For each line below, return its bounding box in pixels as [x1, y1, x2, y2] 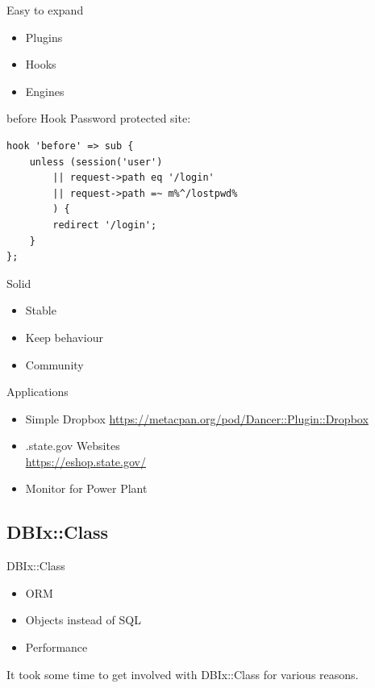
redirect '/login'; [52, 219, 157, 231]
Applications [6, 383, 69, 400]
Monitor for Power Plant [25, 480, 148, 497]
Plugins [25, 28, 63, 45]
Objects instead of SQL [25, 611, 141, 628]
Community [25, 356, 84, 373]
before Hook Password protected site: [6, 110, 191, 127]
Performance [25, 639, 88, 656]
